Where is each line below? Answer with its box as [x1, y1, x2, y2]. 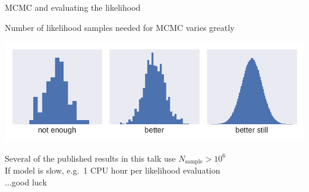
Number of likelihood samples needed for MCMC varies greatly [5, 21, 235, 33]
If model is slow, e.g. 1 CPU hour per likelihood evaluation [5, 164, 220, 177]
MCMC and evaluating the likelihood [5, 1, 141, 13]
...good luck [5, 175, 47, 188]
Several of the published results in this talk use [5, 152, 176, 164]
